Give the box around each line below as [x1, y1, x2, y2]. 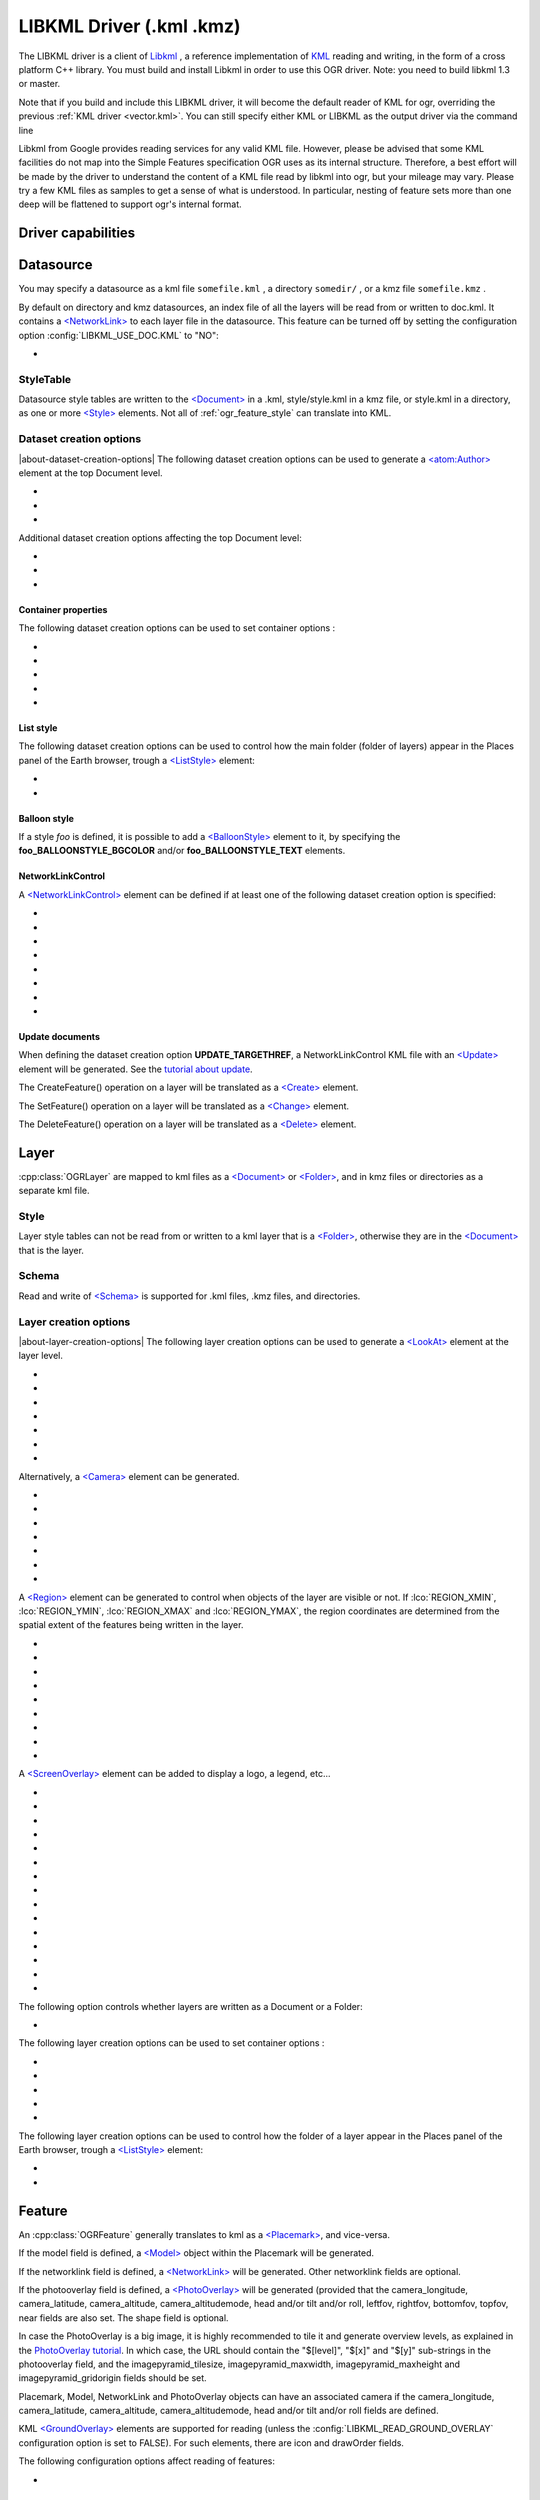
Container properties [18, 603, 108, 615]
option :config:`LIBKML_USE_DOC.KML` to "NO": [18, 329, 219, 341]
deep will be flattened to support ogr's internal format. [18, 198, 242, 210]
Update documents [18, 1030, 100, 1042]
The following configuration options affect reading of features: [18, 2455, 275, 2467]
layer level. [18, 1350, 64, 1362]
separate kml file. [18, 1185, 90, 1197]
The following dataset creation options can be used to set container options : [18, 622, 336, 634]
